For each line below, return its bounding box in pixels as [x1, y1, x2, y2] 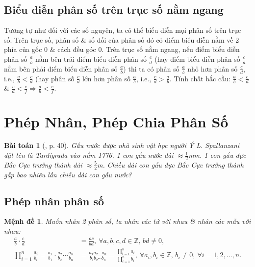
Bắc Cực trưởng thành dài [4, 159, 82, 170]
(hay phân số [35, 73, 75, 83]
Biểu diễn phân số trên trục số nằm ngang [4, 2, 224, 17]
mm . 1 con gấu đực [188, 150, 246, 160]
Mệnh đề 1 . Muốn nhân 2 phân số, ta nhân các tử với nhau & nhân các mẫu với [4, 216, 251, 226]
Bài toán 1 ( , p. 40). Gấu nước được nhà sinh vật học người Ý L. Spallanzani [4, 140, 240, 150]
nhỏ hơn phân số [187, 63, 238, 73]
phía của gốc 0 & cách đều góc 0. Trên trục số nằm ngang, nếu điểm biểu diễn [4, 44, 240, 54]
